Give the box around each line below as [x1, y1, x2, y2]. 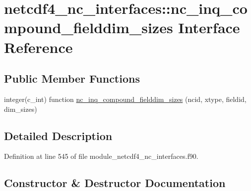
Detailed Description [4, 128, 113, 143]
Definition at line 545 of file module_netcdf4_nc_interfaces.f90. [4, 151, 198, 161]
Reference [4, 37, 73, 57]
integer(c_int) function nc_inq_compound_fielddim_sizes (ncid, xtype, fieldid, [4, 94, 247, 104]
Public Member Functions [4, 71, 140, 86]
